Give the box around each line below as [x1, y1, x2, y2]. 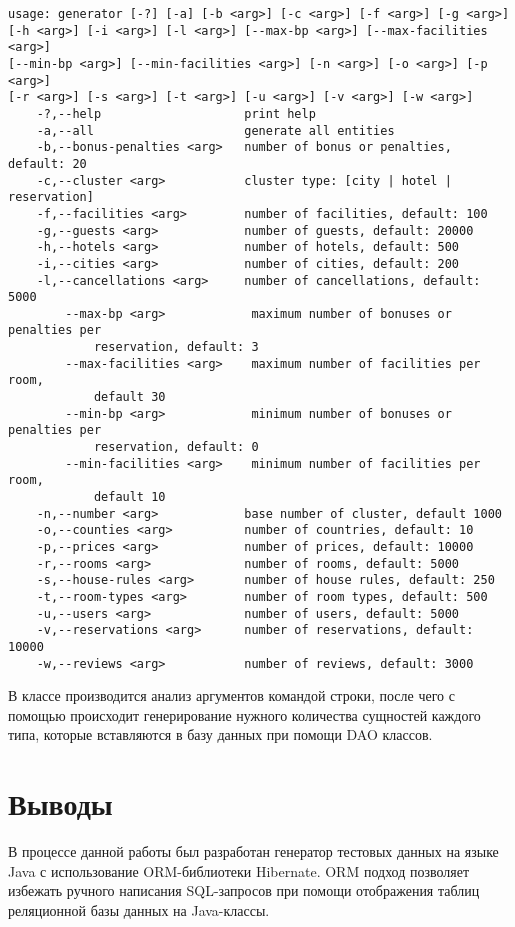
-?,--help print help [36, 106, 316, 121]
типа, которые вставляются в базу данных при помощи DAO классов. [8, 724, 433, 745]
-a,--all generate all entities [36, 123, 395, 138]
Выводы [8, 783, 113, 824]
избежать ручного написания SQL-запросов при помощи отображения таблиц [8, 880, 480, 901]
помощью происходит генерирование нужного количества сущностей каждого [8, 704, 481, 725]
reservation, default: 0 [93, 440, 259, 455]
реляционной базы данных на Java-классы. [8, 899, 270, 920]
